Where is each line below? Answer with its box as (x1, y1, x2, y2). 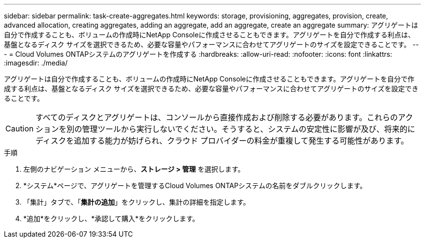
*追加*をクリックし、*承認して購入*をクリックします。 (23, 214, 199, 223)
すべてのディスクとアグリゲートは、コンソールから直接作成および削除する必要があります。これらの (35, 113, 398, 122)
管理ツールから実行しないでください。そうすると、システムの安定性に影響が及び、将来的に (82, 124, 415, 134)
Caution (5, 124, 34, 133)
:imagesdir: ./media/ (4, 59, 68, 67)
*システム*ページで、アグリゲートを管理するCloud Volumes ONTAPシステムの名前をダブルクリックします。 (23, 181, 367, 190)
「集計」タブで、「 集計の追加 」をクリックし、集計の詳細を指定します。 (23, 198, 250, 206)
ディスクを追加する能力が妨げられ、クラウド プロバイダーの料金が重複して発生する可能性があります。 (35, 136, 409, 145)
